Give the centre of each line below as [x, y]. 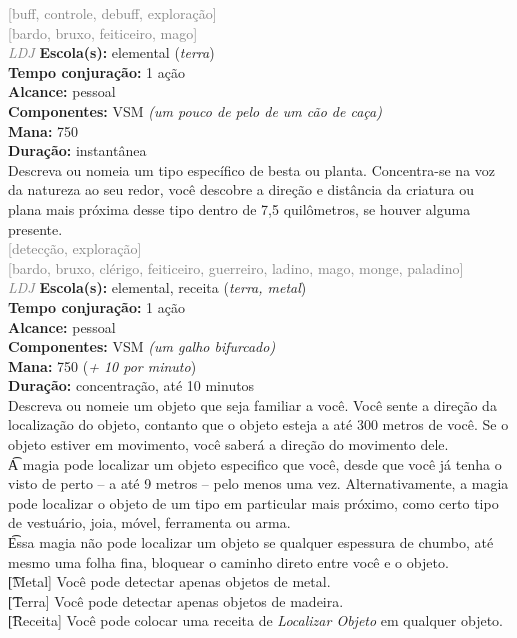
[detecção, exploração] [75, 248]
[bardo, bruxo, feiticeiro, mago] [103, 32]
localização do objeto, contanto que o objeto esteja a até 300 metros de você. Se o [258, 424]
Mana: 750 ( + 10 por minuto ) [102, 365]
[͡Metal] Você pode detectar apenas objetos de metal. [169, 581]
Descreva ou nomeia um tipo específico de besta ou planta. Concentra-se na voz [252, 169]
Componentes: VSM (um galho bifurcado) [142, 346]
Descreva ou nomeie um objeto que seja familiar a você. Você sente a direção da [252, 404]
